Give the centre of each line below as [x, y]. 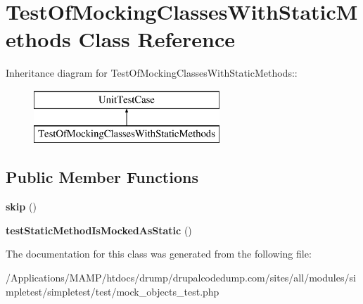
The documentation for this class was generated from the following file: [159, 254]
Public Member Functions [102, 177]
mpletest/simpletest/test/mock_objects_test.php [113, 291]
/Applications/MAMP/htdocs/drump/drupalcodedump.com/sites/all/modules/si [181, 278]
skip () [21, 207]
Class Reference [157, 39]
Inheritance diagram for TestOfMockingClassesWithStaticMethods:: [152, 73]
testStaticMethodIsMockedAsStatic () [99, 230]
